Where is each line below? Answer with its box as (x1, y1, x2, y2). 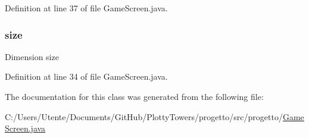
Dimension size (5, 50, 59, 62)
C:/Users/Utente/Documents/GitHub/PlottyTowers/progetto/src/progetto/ (5, 110, 283, 123)
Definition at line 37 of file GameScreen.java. (5, 2, 168, 14)
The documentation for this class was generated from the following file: (5, 90, 264, 102)
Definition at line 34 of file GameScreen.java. (5, 70, 168, 83)
